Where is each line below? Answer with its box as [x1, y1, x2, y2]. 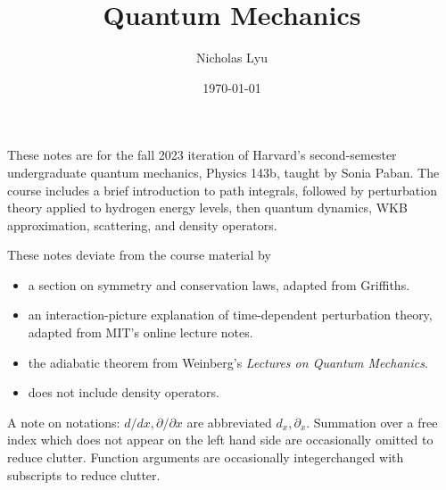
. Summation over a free [306, 412, 438, 431]
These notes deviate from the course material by [7, 245, 271, 264]
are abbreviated [186, 412, 272, 431]
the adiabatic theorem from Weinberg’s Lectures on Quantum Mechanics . [28, 353, 428, 371]
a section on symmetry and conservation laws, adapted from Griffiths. [28, 275, 410, 294]
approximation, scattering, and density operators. [7, 215, 277, 234]
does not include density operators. [28, 383, 220, 402]
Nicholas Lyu [196, 48, 268, 67]
